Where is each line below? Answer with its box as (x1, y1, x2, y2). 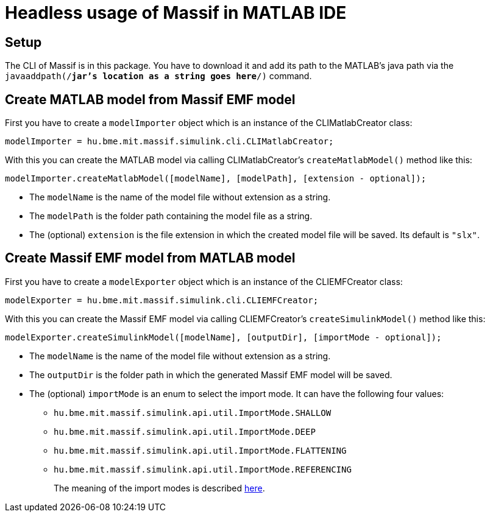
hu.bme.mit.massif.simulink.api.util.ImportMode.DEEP (54, 426, 316, 437)
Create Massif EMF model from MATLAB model (5, 250, 296, 266)
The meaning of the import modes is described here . (54, 482, 265, 493)
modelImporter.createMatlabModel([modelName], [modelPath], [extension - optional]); (5, 174, 427, 184)
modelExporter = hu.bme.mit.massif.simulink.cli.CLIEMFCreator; (5, 295, 319, 305)
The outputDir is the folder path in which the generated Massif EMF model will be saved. (29, 369, 392, 380)
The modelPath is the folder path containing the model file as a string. (29, 211, 313, 222)
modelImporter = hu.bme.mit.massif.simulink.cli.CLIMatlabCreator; (5, 136, 334, 147)
